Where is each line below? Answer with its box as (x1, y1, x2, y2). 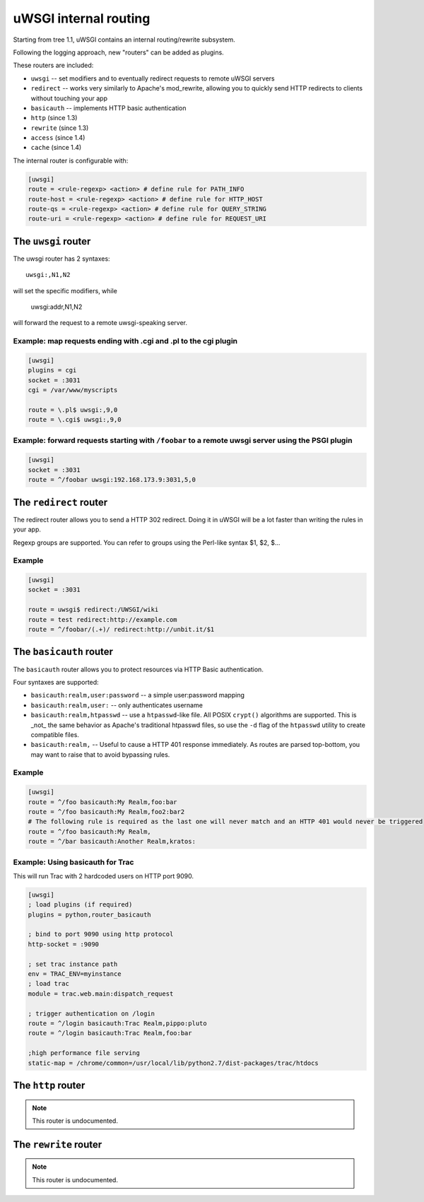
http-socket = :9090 (28, 940, 99, 948)
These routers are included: (13, 61, 94, 70)
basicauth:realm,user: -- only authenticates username (30, 700, 203, 709)
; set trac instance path (28, 960, 118, 968)
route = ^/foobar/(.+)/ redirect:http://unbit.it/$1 (28, 625, 215, 634)
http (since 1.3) (30, 114, 78, 122)
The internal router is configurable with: (13, 156, 129, 165)
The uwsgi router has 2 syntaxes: (13, 254, 110, 263)
